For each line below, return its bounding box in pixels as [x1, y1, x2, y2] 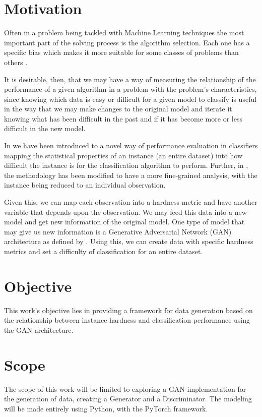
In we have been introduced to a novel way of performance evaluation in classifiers [4, 140, 258, 151]
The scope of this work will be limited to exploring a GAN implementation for [4, 383, 246, 394]
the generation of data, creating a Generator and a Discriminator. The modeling [4, 393, 252, 404]
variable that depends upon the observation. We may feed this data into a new [4, 206, 247, 217]
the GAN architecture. [4, 324, 74, 335]
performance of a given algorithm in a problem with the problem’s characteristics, [4, 84, 257, 94]
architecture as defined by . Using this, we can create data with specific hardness [4, 236, 253, 247]
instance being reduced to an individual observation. [4, 180, 166, 190]
